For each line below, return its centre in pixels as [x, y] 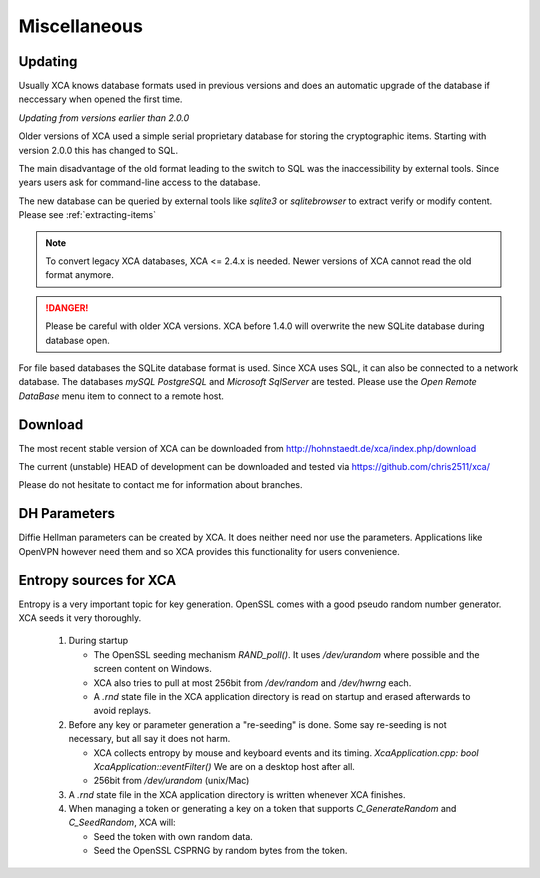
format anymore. [79, 275]
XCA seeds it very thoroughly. [80, 617]
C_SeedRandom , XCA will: [122, 822]
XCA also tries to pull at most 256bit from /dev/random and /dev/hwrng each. [252, 682]
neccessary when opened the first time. [100, 99]
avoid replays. [122, 711]
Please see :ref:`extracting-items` [87, 215]
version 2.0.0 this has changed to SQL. [98, 150]
